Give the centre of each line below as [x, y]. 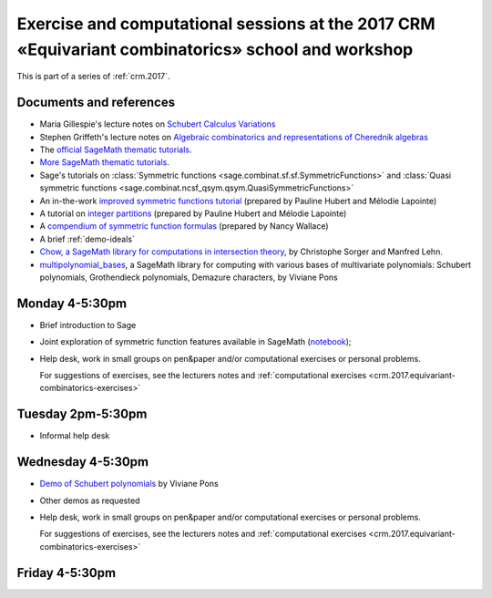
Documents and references [96, 103]
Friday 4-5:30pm [67, 573]
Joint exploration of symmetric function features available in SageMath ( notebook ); [195, 342]
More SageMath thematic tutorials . [105, 162]
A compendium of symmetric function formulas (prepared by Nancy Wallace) [184, 226]
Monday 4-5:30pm [72, 303]
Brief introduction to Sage [88, 325]
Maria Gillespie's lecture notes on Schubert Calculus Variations [158, 124]
